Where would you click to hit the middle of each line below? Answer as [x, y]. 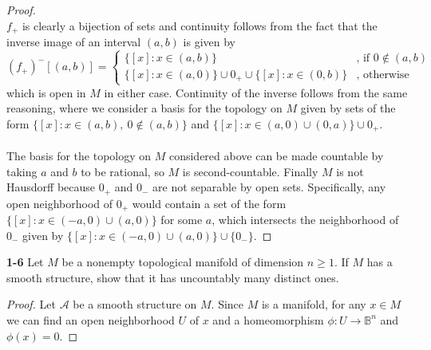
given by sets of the [348, 108]
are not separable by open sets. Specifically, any [269, 187]
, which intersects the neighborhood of [305, 219]
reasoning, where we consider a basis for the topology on [144, 108]
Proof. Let [31, 304]
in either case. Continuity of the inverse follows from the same [256, 92]
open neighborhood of [60, 203]
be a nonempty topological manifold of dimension [183, 262]
